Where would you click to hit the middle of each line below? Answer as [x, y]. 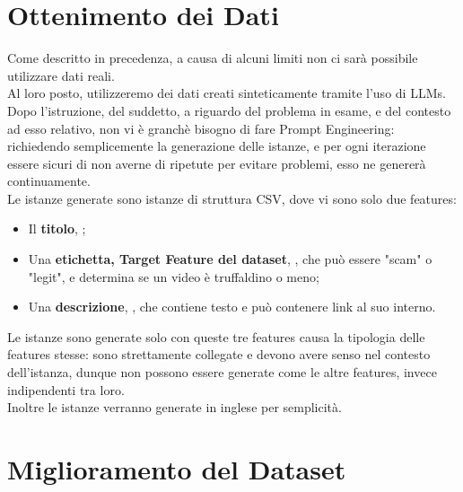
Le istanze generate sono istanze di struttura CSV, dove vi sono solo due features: [232, 198]
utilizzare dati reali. [61, 75]
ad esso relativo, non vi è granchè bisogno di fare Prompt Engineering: [201, 128]
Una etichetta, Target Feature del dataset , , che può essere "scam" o [230, 259]
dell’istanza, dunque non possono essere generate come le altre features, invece [222, 372]
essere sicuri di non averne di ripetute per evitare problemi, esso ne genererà [217, 163]
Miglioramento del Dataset [177, 469]
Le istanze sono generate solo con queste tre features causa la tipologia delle [216, 336]
